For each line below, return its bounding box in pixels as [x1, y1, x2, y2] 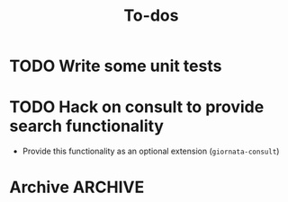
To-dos [123, 5, 179, 26]
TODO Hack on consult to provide [9, 97, 265, 118]
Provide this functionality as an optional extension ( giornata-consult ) [22, 145, 280, 157]
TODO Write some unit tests [9, 56, 222, 76]
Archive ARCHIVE [9, 177, 145, 198]
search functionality [9, 116, 165, 136]
